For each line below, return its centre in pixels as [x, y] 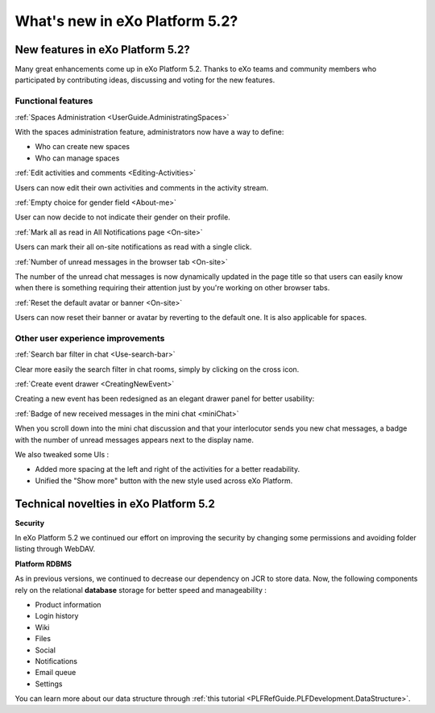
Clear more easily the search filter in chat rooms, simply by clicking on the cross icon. [157, 369]
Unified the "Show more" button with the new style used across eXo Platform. [164, 481]
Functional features [54, 101]
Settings [49, 684]
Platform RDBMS [43, 564]
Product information [68, 604]
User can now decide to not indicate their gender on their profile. [123, 217]
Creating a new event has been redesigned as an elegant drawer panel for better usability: [165, 398]
